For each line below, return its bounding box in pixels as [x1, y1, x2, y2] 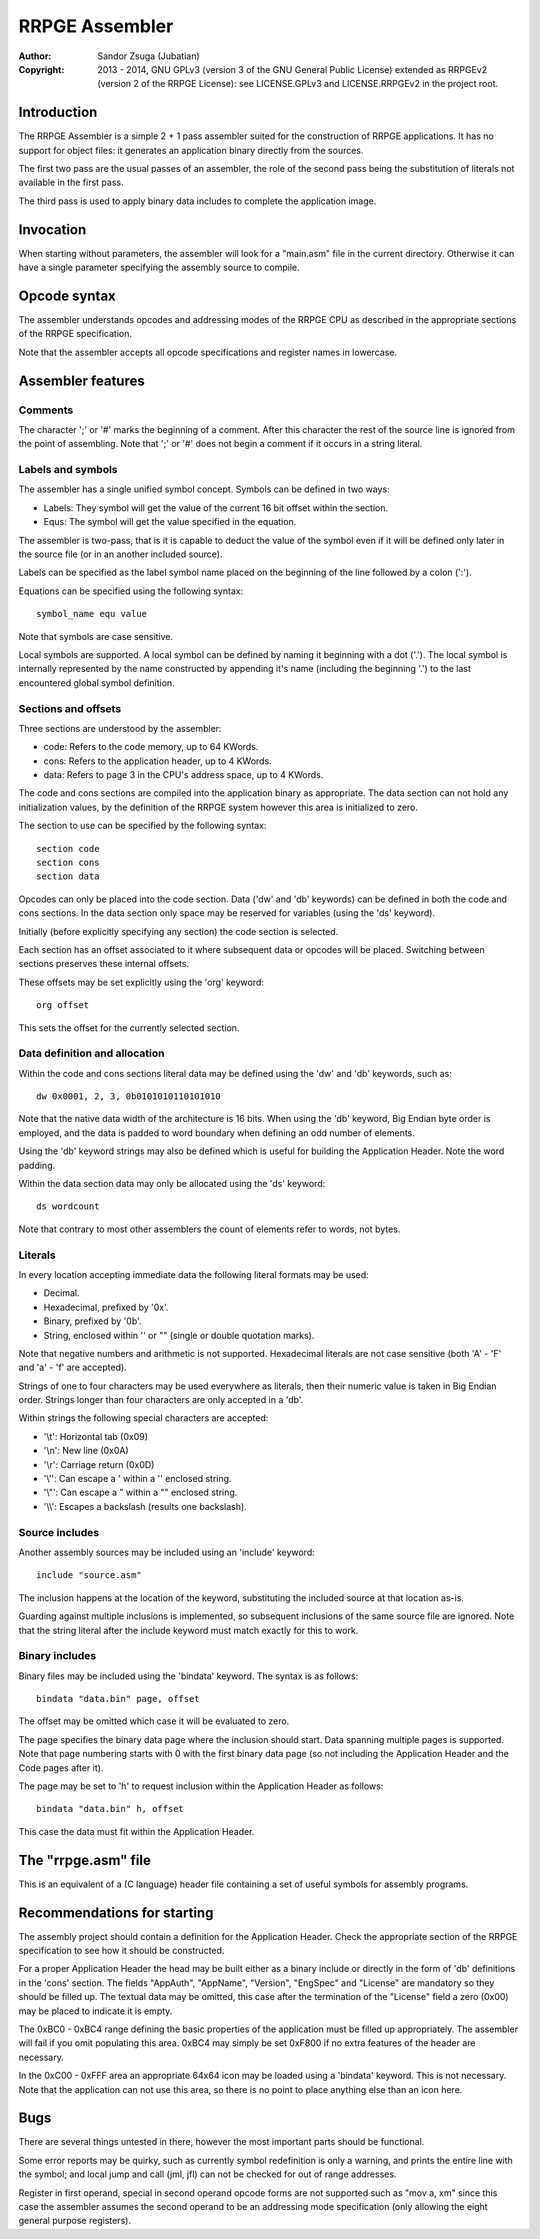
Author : [18, 50, 52, 62]
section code [36, 843, 100, 854]
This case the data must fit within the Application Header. [18, 1825, 255, 1837]
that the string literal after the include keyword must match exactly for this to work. [18, 1624, 359, 1636]
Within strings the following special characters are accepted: [18, 1412, 269, 1424]
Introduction [18, 104, 98, 121]
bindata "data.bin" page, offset [36, 1693, 200, 1705]
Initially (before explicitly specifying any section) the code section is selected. [18, 925, 339, 937]
